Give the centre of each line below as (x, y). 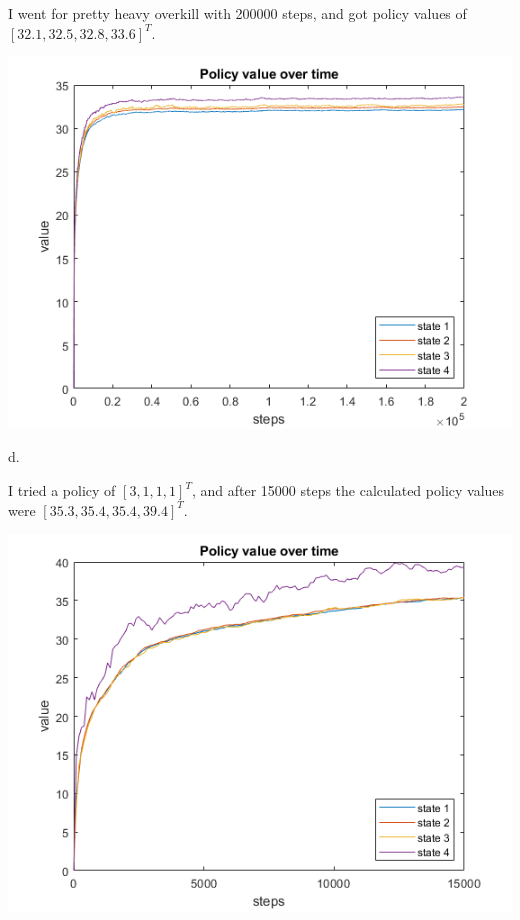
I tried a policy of (62, 490)
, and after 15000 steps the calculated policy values (348, 490)
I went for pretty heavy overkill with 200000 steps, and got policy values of (237, 13)
